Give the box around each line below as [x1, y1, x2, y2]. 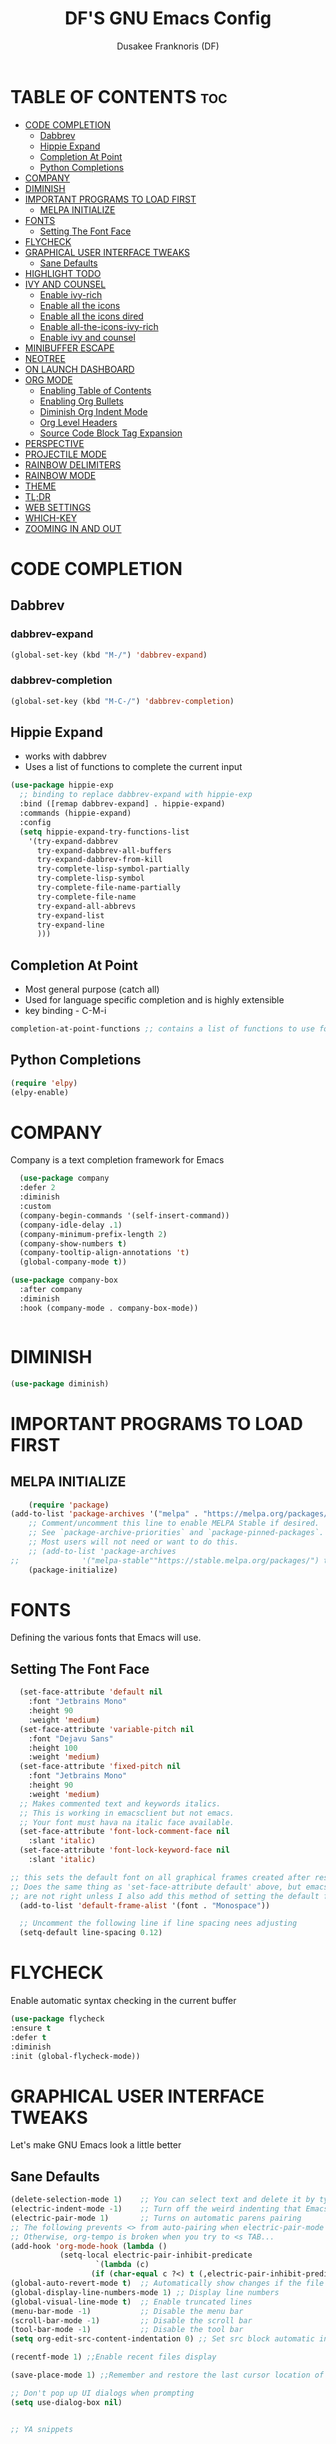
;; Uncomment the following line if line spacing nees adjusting [19, 1918, 298, 1929]
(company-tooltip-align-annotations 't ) [19, 1248, 190, 1258]
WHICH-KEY [24, 512, 78, 524]
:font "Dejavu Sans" [28, 1733, 114, 1744]
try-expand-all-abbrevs [36, 901, 137, 911]
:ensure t [10, 2023, 52, 2033]
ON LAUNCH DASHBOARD [24, 363, 135, 375]
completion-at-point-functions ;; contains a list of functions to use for [10, 1024, 333, 1034]
